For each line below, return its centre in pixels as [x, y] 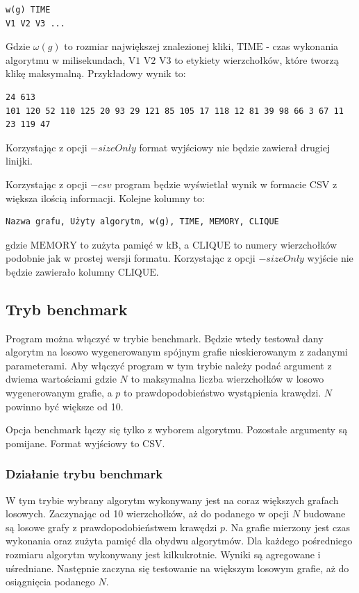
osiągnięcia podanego [50, 582]
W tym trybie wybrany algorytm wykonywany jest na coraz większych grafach [172, 500]
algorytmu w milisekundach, [66, 59]
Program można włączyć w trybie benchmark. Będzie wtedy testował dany [165, 338]
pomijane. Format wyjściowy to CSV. [85, 443]
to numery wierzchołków [285, 244]
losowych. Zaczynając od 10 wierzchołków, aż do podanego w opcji [148, 513]
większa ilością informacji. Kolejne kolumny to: [105, 198]
